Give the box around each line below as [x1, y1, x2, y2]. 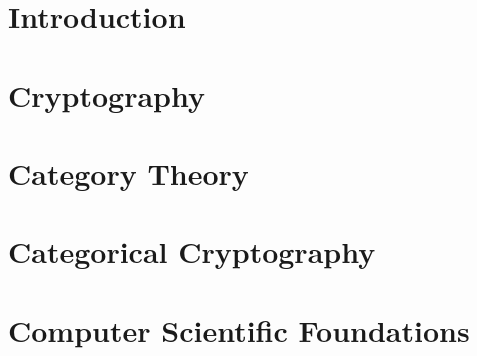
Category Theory [8, 152, 249, 193]
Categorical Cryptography [8, 231, 376, 272]
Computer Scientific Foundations [8, 309, 470, 350]
